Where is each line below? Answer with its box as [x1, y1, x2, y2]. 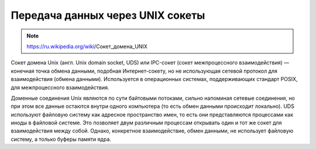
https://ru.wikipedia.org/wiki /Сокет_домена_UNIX [26, 43, 147, 50]
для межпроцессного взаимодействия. [11, 84, 109, 91]
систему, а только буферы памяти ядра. [11, 136, 111, 143]
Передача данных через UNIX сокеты [11, 9, 205, 22]
